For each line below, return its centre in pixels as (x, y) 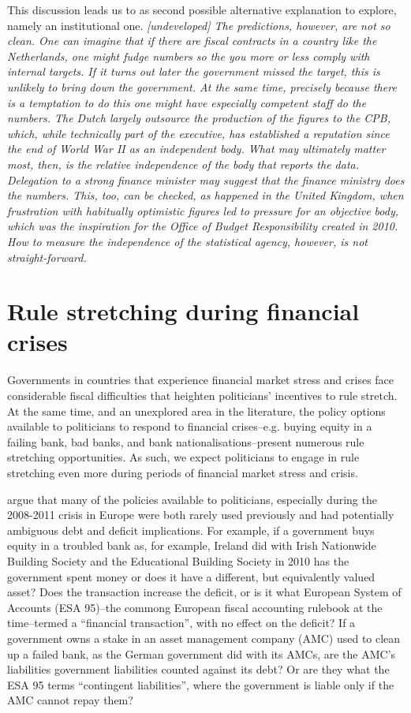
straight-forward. (47, 257)
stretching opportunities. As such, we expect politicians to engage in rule (183, 457)
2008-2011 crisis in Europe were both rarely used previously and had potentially (201, 515)
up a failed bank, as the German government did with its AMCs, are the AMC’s (202, 653)
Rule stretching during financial (183, 311)
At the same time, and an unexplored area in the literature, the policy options (196, 411)
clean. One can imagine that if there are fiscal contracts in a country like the (192, 41)
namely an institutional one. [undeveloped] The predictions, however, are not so (199, 25)
